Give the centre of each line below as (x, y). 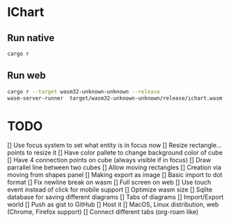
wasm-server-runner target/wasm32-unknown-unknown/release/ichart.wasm (115, 98)
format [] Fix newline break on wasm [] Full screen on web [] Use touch (109, 183)
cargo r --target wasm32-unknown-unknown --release (83, 91)
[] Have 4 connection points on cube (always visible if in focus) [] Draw (109, 160)
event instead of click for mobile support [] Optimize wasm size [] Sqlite (110, 190)
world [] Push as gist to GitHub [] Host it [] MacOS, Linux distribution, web (113, 205)
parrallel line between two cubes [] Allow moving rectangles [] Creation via (114, 167)
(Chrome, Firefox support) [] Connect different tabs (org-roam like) (103, 212)
